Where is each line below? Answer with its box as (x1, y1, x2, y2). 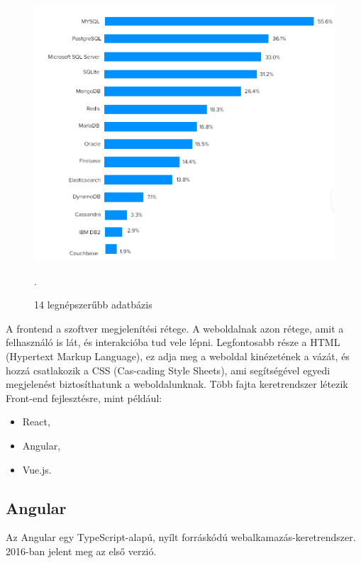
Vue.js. (22, 462, 52, 476)
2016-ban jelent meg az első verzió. (6, 543, 157, 558)
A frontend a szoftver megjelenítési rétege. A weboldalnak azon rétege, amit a (6, 320, 344, 335)
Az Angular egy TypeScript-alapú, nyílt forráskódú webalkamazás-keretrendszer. (6, 530, 356, 545)
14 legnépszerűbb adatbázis (34, 297, 152, 312)
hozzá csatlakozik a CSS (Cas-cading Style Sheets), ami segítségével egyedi (6, 362, 331, 377)
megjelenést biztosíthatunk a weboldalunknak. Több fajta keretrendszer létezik (6, 377, 348, 391)
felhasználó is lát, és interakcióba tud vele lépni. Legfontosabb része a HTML (6, 335, 340, 350)
